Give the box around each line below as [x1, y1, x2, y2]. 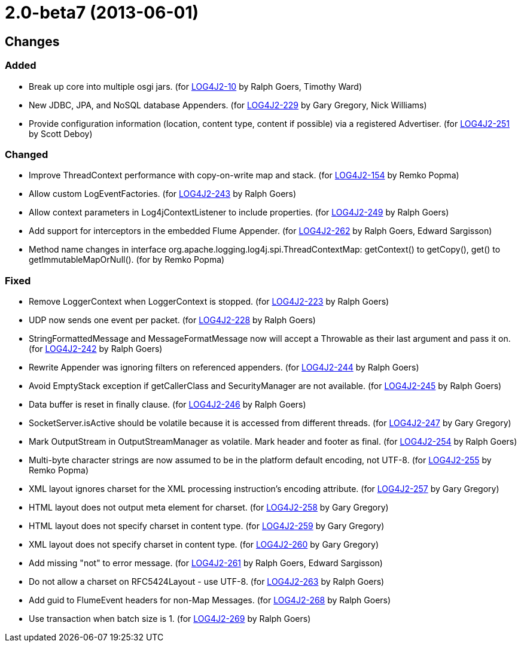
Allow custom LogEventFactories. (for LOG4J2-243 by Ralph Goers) [29, 189, 297, 199]
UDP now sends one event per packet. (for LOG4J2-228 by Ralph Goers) [29, 315, 316, 326]
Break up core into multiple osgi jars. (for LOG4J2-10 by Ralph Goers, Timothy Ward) [29, 81, 362, 92]
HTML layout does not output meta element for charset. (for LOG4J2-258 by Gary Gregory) [29, 502, 389, 513]
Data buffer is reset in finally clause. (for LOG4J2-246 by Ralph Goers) [29, 399, 306, 410]
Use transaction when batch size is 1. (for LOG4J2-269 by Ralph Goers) [29, 613, 311, 624]
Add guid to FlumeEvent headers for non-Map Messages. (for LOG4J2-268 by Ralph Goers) [29, 595, 391, 606]
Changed [5, 148, 48, 160]
